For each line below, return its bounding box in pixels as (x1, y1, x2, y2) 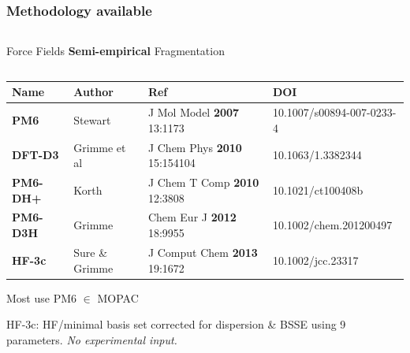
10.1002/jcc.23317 (272, 251, 359, 268)
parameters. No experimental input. (6, 331, 177, 347)
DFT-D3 (12, 147, 59, 163)
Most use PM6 (6, 289, 77, 306)
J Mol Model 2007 (147, 104, 240, 121)
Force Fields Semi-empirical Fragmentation (6, 43, 225, 59)
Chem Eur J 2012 (147, 209, 237, 225)
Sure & (73, 243, 108, 260)
